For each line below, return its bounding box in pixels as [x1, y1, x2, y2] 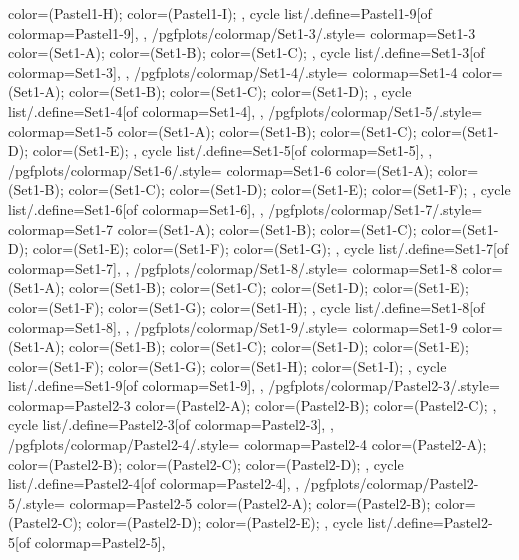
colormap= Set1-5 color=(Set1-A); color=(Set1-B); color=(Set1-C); [8, 120, 417, 141]
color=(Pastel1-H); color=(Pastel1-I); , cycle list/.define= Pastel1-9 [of [8, 3, 432, 23]
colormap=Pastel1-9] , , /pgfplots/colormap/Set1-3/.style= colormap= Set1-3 [8, 22, 476, 43]
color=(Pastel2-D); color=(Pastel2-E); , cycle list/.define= [86, 512, 444, 533]
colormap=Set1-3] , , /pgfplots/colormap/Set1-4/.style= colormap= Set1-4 [8, 61, 458, 82]
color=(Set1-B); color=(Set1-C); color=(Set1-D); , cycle [69, 81, 412, 102]
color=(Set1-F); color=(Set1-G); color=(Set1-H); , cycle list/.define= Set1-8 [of [8, 296, 485, 317]
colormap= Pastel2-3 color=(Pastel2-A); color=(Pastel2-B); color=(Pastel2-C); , [8, 394, 497, 415]
